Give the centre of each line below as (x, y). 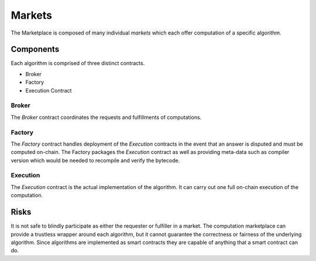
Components (35, 49)
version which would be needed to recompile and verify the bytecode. (95, 160)
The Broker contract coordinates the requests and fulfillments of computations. (106, 117)
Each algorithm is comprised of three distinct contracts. (78, 63)
